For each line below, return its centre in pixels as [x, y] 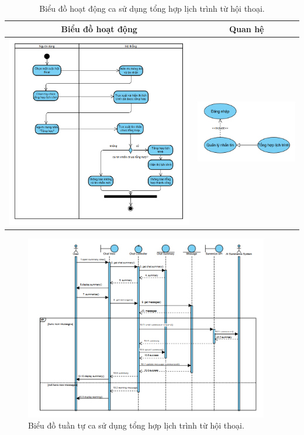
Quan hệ [246, 28]
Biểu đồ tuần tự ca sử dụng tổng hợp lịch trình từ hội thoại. [136, 425]
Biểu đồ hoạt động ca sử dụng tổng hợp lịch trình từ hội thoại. [152, 8]
